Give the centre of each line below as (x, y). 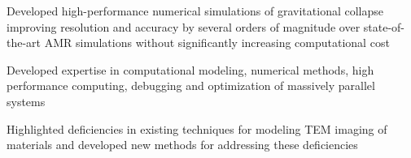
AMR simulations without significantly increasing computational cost (217, 43)
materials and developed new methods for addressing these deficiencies (182, 145)
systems (26, 101)
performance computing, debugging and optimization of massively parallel (191, 85)
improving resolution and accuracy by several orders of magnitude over (184, 26)
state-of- (384, 26)
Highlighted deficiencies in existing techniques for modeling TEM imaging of (197, 128)
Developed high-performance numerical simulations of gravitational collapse (195, 11)
